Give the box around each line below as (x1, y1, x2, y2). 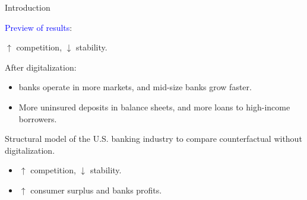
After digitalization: (5, 61, 77, 73)
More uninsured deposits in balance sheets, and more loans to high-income (18, 100, 290, 113)
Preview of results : (5, 21, 72, 33)
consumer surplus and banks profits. (30, 183, 162, 196)
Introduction (5, 1, 50, 13)
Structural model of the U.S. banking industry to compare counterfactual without (5, 132, 302, 145)
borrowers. (18, 112, 57, 125)
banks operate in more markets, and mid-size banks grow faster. (18, 81, 252, 93)
